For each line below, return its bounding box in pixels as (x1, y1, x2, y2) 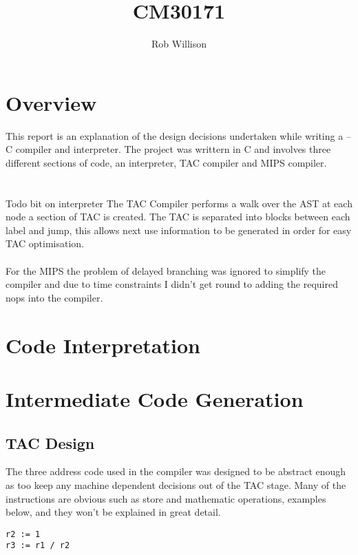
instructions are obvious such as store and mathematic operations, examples (6, 491, 326, 505)
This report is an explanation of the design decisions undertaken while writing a (6, 128, 344, 143)
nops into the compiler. (6, 290, 103, 304)
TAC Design (6, 432, 95, 453)
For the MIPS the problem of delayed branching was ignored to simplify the (6, 263, 326, 277)
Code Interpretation (6, 331, 200, 359)
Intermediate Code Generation (6, 384, 304, 412)
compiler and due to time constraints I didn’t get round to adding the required (6, 277, 338, 291)
